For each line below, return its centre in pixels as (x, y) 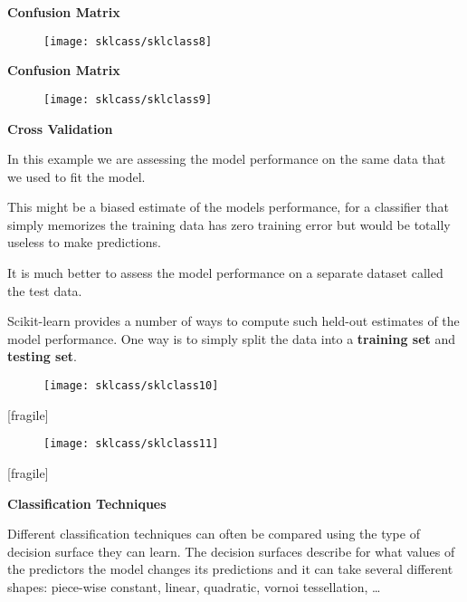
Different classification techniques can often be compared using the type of (214, 534)
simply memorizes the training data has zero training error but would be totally (229, 224)
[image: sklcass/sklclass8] (128, 41)
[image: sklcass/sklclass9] (128, 99)
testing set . (42, 356)
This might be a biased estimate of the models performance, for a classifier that (228, 207)
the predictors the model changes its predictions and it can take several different (230, 569)
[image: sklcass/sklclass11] (131, 444)
